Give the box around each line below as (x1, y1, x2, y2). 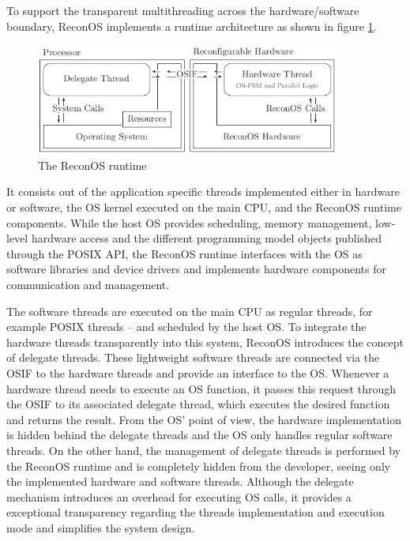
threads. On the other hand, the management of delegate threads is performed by (6, 441, 401, 458)
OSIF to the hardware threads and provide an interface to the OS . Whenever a (6, 365, 389, 381)
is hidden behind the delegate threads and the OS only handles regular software (6, 426, 393, 443)
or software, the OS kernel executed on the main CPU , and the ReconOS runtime (6, 199, 401, 216)
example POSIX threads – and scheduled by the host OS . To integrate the (6, 318, 367, 335)
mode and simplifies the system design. (6, 519, 195, 535)
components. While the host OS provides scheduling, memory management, (6, 214, 372, 231)
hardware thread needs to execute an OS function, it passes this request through (6, 380, 397, 396)
